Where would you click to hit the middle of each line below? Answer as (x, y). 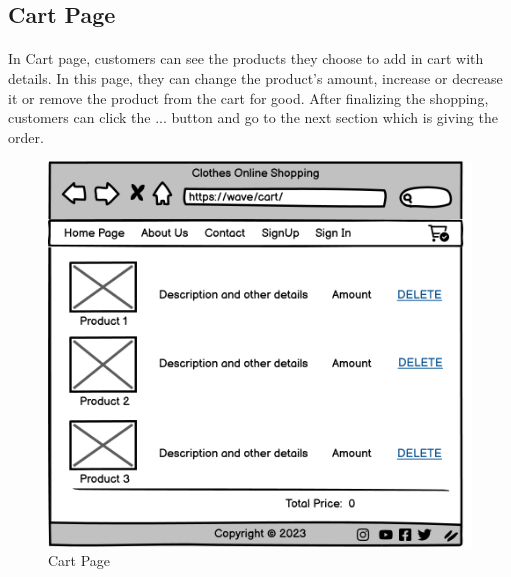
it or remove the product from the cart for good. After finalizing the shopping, (248, 97)
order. (26, 136)
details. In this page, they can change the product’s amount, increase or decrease (255, 77)
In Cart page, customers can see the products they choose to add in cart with (246, 58)
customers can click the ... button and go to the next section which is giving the (253, 117)
